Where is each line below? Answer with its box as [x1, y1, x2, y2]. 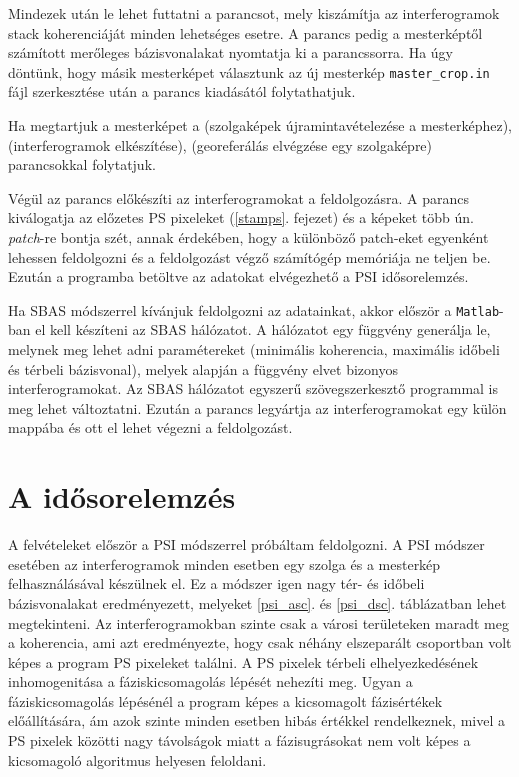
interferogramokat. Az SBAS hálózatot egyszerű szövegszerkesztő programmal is [8, 378, 499, 399]
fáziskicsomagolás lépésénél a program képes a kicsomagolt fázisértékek [8, 690, 443, 711]
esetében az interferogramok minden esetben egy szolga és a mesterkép [8, 553, 441, 574]
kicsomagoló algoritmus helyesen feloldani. [8, 749, 267, 770]
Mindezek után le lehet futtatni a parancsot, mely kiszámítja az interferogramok [8, 3, 500, 23]
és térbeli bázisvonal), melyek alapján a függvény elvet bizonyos [8, 358, 398, 379]
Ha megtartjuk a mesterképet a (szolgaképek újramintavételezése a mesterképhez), [8, 115, 512, 136]
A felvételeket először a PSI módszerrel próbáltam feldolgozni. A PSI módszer [8, 534, 485, 555]
